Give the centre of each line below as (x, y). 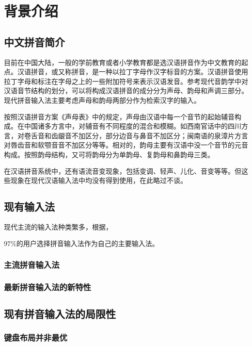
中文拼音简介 (34, 41)
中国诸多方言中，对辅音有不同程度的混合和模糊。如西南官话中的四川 (133, 126)
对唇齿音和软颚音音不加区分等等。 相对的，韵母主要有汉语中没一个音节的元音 (126, 145)
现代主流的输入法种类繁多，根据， (58, 226)
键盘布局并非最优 (36, 338)
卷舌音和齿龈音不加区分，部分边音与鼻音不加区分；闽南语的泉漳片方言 (136, 135)
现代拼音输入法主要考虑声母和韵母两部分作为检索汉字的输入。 (102, 100)
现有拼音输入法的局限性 (60, 314)
